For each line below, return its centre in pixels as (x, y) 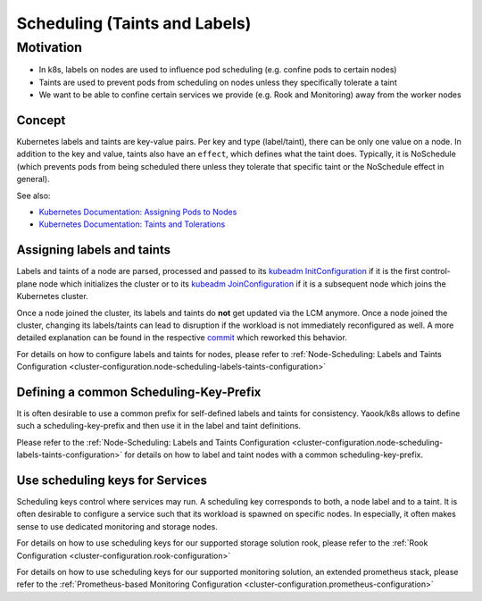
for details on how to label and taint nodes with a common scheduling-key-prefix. (274, 455)
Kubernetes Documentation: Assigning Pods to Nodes (138, 212)
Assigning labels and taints (94, 250)
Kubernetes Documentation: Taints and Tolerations (132, 224)
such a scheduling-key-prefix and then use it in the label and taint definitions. (159, 426)
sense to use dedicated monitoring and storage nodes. (117, 526)
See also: (33, 196)
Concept (41, 120)
